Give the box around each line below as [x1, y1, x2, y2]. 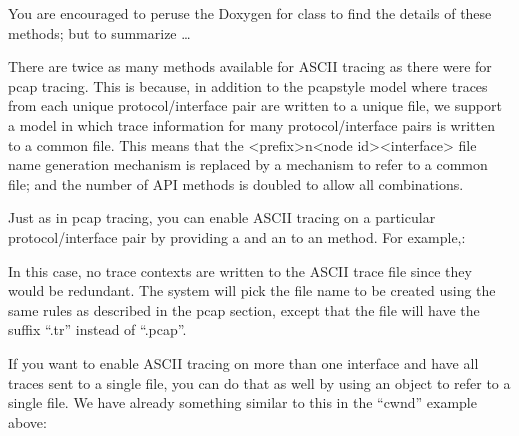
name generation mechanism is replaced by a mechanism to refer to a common [8, 154, 488, 175]
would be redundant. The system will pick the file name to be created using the [8, 280, 496, 301]
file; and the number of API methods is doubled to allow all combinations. [8, 173, 464, 194]
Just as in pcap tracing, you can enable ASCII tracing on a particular [8, 207, 436, 228]
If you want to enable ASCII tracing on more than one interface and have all [8, 352, 479, 373]
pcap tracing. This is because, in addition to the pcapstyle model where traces [8, 75, 488, 96]
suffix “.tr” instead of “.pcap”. [8, 319, 187, 340]
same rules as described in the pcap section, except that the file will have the [8, 299, 480, 320]
